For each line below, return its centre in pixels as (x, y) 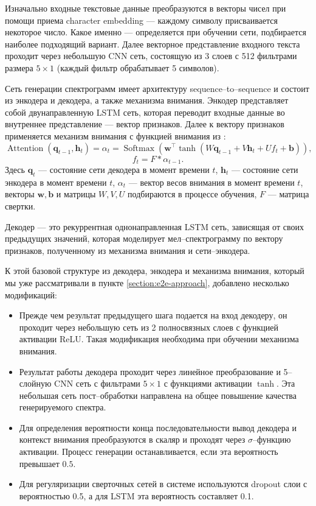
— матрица (288, 194)
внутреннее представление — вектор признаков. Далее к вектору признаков (145, 124)
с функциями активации (208, 383)
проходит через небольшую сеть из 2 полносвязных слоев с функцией (149, 327)
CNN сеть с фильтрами (97, 383)
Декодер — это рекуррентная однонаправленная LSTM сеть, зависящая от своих (154, 226)
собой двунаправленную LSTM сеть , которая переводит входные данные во (145, 112)
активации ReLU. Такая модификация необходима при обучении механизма (159, 339)
